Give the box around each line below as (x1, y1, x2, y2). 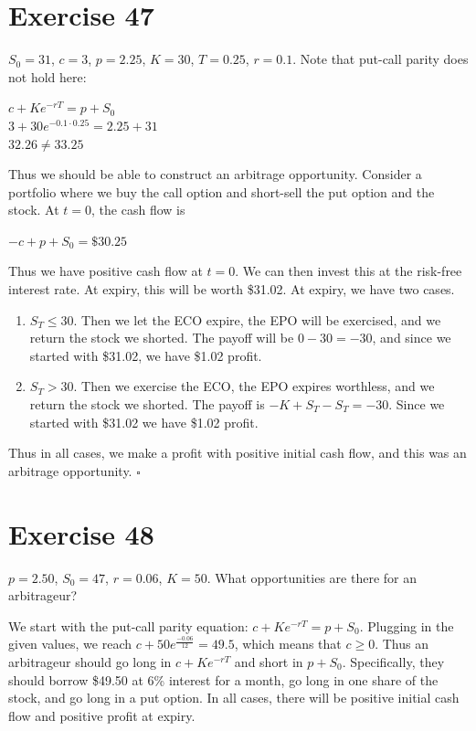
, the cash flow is (91, 200, 185, 219)
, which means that (234, 634, 342, 653)
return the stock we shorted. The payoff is (29, 395, 265, 414)
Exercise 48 (8, 514, 154, 552)
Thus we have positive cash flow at (8, 261, 203, 281)
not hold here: (8, 67, 87, 86)
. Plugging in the (359, 616, 454, 635)
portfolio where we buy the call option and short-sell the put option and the (8, 182, 435, 201)
